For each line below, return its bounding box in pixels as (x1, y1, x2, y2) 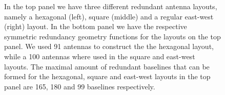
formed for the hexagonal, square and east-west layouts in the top (4, 71, 211, 82)
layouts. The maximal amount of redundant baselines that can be (4, 61, 210, 72)
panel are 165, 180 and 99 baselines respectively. (4, 81, 155, 91)
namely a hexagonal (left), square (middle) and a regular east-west (4, 11, 214, 21)
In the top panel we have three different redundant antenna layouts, (4, 1, 217, 11)
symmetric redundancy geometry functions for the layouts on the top (4, 31, 221, 41)
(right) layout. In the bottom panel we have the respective (4, 21, 187, 32)
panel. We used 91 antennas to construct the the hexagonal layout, (4, 41, 214, 52)
